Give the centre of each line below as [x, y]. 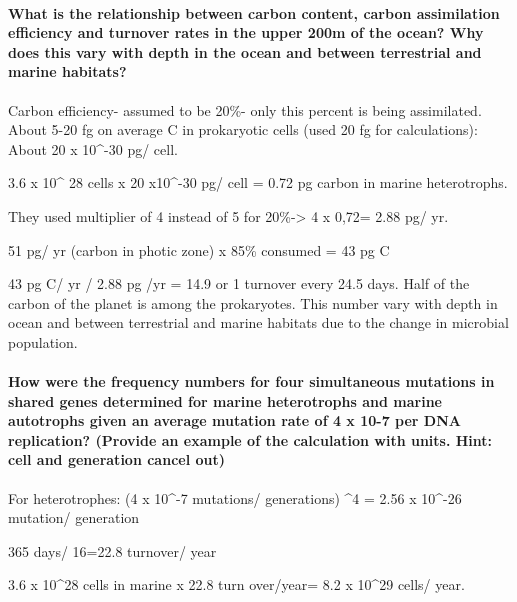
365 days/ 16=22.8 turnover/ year [112, 550]
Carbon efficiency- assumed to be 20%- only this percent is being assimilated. [245, 109]
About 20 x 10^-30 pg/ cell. [93, 148]
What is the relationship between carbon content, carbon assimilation [254, 12]
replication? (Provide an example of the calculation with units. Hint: [250, 439]
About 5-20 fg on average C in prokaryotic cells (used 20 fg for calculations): [243, 129]
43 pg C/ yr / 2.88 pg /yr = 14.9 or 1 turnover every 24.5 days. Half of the [239, 283]
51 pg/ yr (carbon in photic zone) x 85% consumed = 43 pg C [199, 249]
